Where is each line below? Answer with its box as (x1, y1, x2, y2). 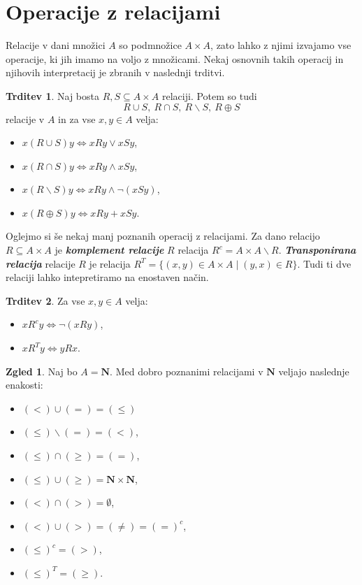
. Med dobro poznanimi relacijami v (110, 363, 263, 378)
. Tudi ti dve (297, 256, 352, 270)
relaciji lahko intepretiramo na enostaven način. (6, 270, 209, 284)
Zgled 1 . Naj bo (6, 363, 78, 378)
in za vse (58, 111, 96, 126)
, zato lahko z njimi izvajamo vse (210, 38, 352, 52)
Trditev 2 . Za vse (6, 293, 85, 308)
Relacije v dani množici (6, 38, 106, 52)
